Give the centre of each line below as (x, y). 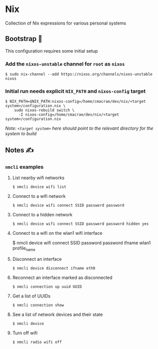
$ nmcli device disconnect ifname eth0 (54, 268)
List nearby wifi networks (38, 178)
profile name (24, 249)
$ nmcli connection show (38, 305)
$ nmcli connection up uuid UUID (47, 286)
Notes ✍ (19, 150)
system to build (21, 134)
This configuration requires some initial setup (52, 51)
